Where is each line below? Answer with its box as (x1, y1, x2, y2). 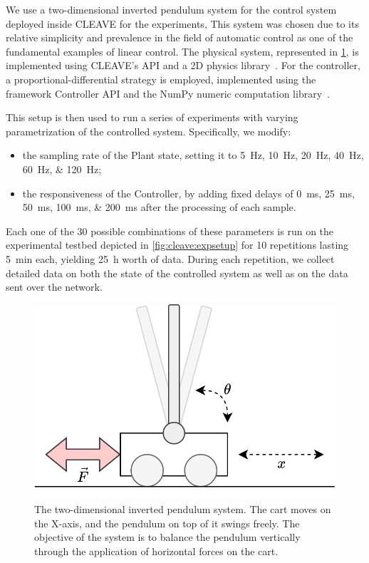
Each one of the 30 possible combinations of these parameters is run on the (6, 223, 334, 238)
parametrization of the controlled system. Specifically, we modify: (6, 123, 291, 138)
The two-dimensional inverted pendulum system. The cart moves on (34, 501, 331, 516)
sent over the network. (6, 279, 103, 294)
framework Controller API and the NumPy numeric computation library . (6, 86, 330, 100)
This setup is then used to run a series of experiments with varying (6, 110, 298, 125)
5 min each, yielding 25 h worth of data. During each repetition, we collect (6, 251, 335, 266)
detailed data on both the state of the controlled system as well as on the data (6, 265, 348, 280)
